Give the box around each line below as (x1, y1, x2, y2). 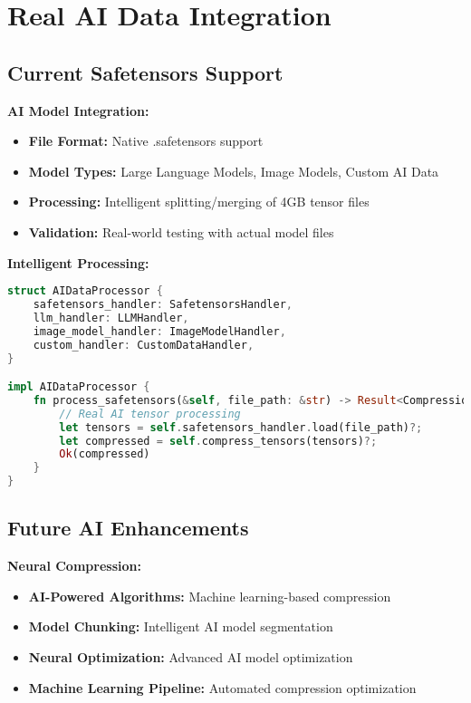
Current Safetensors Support (7, 58, 284, 86)
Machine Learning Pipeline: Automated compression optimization (28, 678, 417, 697)
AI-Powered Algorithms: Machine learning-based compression (28, 586, 391, 605)
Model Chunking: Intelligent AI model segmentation (28, 617, 333, 636)
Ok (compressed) (59, 448, 150, 461)
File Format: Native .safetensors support (28, 131, 264, 150)
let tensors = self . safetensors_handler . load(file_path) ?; (59, 420, 423, 434)
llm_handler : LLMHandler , (33, 311, 189, 324)
